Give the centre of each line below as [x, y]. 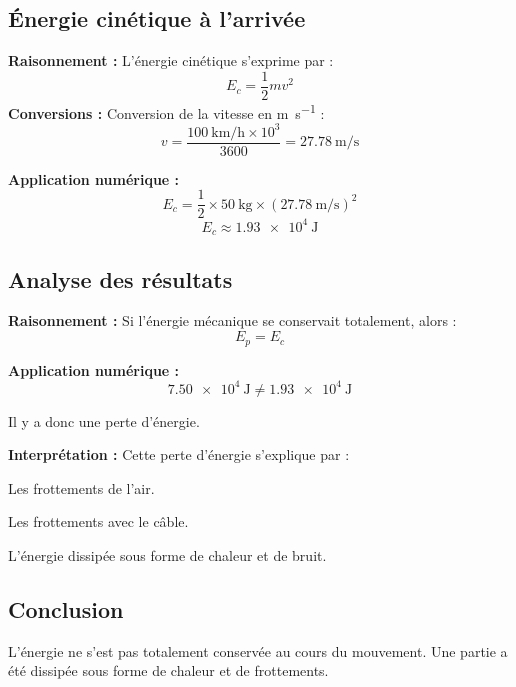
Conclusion [66, 608]
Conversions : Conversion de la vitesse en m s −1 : [166, 111]
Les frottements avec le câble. [98, 521]
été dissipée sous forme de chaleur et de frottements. [168, 670]
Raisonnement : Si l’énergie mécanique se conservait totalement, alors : [232, 320]
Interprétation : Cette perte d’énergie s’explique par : [179, 454]
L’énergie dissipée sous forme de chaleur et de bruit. [167, 555]
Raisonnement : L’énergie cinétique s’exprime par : [171, 60]
